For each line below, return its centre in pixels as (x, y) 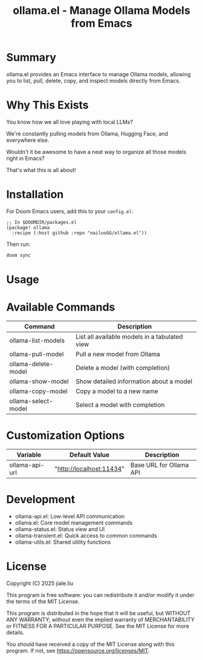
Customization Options (66, 435)
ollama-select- (31, 401)
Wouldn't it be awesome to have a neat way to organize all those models (96, 151)
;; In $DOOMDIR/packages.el (42, 222)
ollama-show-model (39, 381)
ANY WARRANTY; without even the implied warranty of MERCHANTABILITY (101, 619)
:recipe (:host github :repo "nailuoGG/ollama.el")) (79, 233)
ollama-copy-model (38, 391)
